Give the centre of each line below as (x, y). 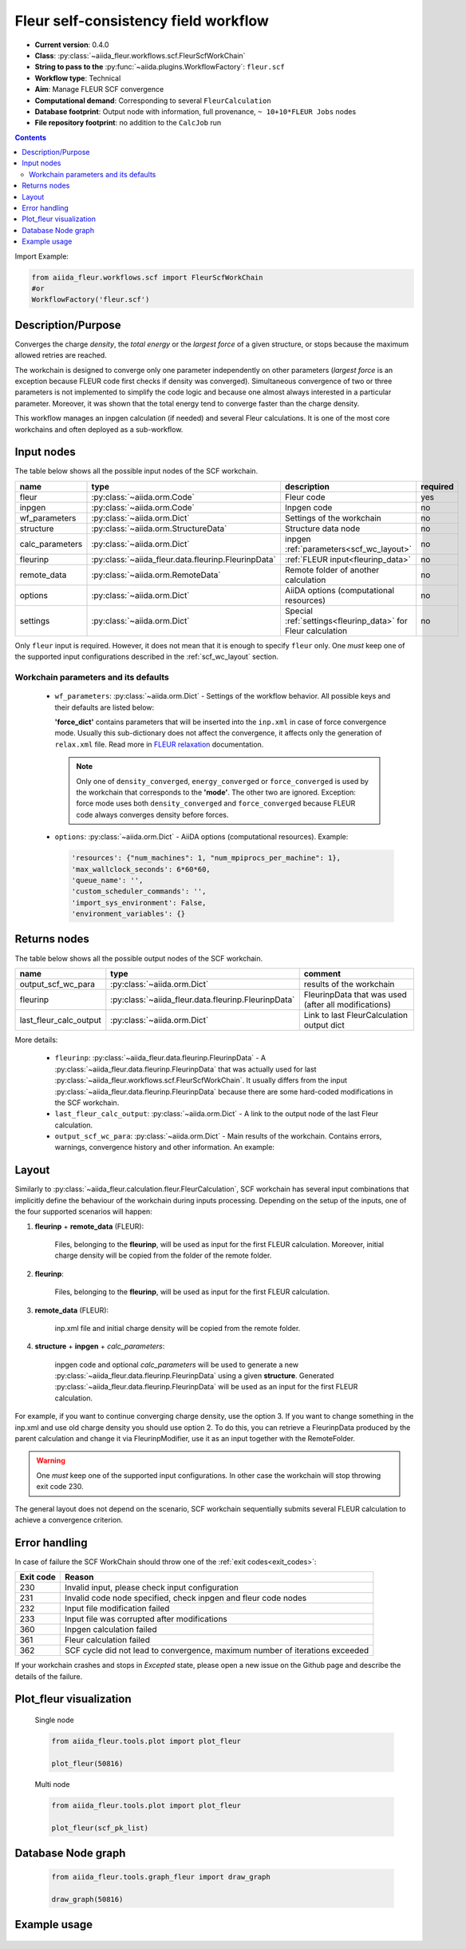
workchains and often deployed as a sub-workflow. (99, 429)
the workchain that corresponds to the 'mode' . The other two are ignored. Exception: (216, 792)
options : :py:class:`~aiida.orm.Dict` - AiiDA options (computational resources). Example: (201, 837)
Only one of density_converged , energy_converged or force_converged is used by (222, 781)
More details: (36, 1040)
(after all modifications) (347, 1004)
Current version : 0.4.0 (72, 45)
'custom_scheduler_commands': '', (139, 891)
